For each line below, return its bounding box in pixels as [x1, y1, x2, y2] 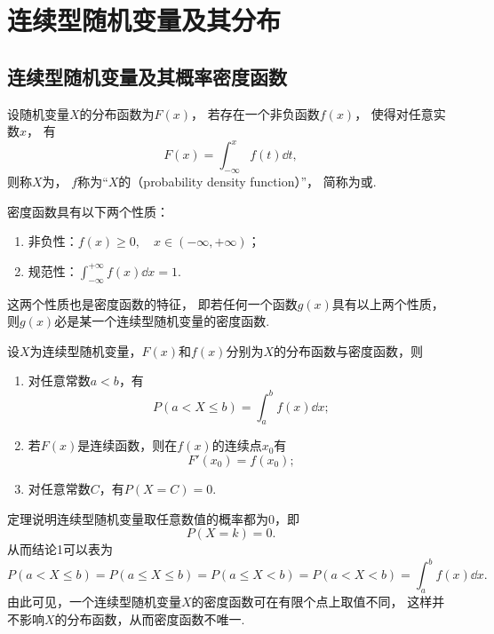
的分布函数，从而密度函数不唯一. [54, 609, 245, 628]
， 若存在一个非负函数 [191, 104, 320, 123]
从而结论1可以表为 [7, 540, 113, 559]
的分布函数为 [79, 104, 155, 123]
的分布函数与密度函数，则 [274, 341, 424, 360]
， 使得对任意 [355, 104, 434, 123]
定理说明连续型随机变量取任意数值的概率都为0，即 [7, 509, 299, 527]
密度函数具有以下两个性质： [7, 202, 169, 220]
